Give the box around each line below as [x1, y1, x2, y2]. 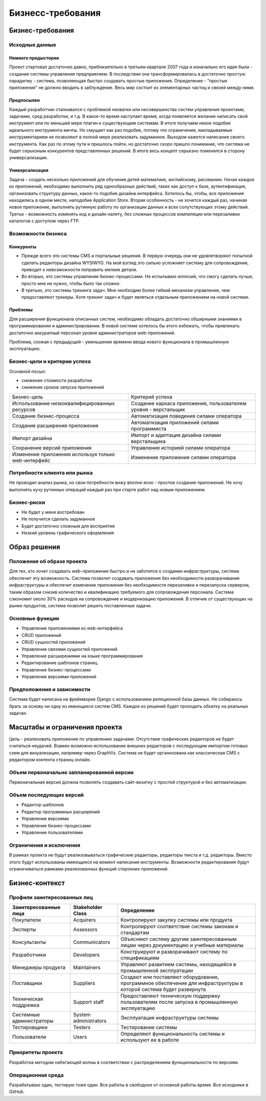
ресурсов [12, 406, 35, 413]
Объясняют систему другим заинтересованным [120, 936, 237, 943]
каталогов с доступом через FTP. [9, 218, 80, 224]
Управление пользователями [21, 829, 83, 835]
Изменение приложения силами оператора [131, 454, 236, 461]
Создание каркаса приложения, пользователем [131, 400, 246, 407]
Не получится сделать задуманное [21, 516, 96, 522]
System [73, 1011, 91, 1018]
